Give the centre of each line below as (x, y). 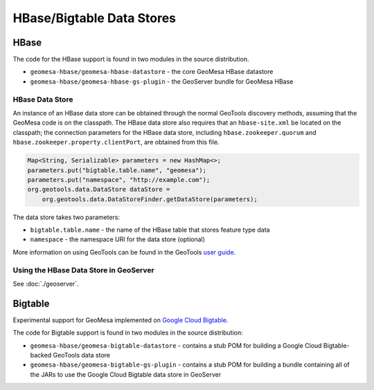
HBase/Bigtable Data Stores (95, 18)
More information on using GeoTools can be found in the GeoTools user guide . (124, 252)
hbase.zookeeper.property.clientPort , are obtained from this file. (116, 142)
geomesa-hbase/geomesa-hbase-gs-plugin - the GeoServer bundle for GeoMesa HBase (162, 81)
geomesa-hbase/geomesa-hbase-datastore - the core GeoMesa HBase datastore (152, 72)
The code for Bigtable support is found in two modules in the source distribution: (128, 333)
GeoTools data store (82, 355)
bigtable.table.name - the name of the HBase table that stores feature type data (150, 230)
